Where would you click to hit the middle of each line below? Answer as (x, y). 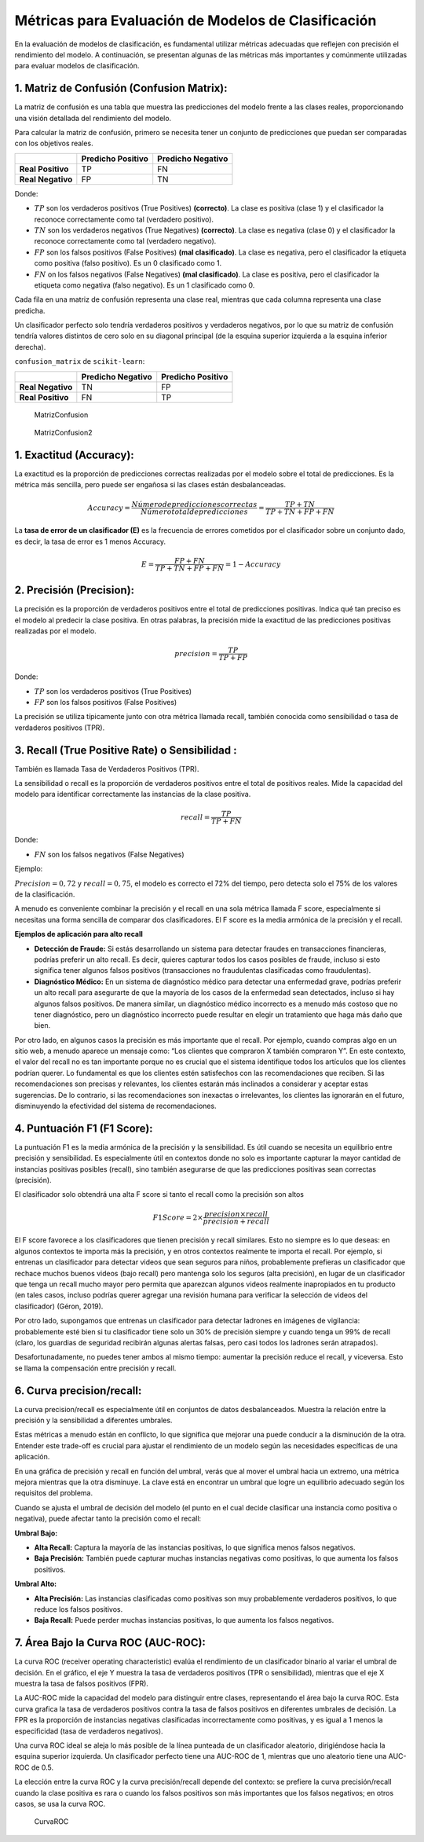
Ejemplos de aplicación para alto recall (79, 934)
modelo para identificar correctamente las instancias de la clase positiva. (133, 794)
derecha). (30, 347)
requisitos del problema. (54, 1493)
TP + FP (233, 658)
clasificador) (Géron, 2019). (59, 1306)
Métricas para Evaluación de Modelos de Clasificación (196, 20)
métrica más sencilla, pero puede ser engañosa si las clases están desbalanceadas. (150, 485)
